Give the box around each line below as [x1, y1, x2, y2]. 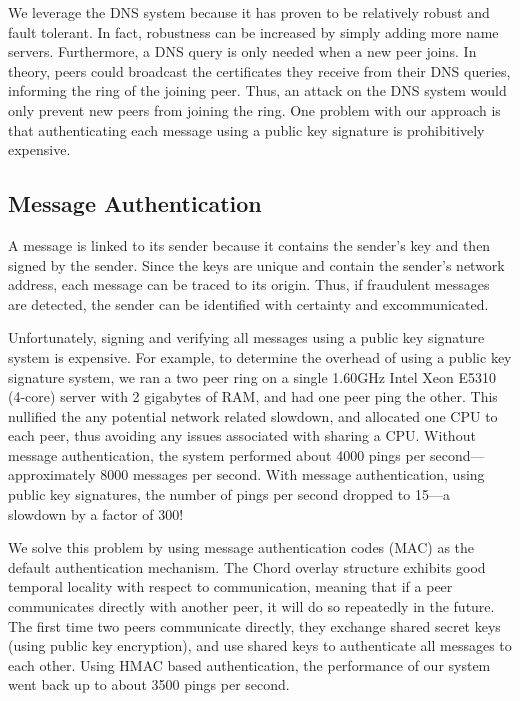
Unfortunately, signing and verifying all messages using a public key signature [8, 327, 485, 348]
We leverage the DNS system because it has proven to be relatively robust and [8, 2, 490, 22]
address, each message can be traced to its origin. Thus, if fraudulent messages [8, 274, 490, 295]
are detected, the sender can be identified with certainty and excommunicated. [8, 293, 489, 314]
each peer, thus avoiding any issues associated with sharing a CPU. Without [8, 425, 476, 446]
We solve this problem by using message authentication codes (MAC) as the [8, 537, 475, 558]
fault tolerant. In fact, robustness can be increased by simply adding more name [8, 21, 499, 42]
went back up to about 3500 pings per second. [8, 674, 290, 695]
